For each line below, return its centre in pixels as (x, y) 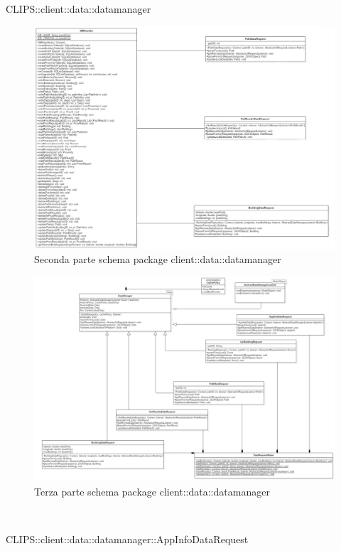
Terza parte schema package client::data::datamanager (152, 491)
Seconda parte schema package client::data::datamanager (158, 259)
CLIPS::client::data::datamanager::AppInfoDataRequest (127, 539)
